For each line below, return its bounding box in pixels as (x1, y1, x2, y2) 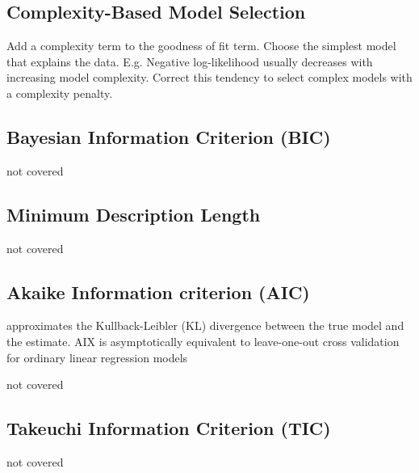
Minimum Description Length (6, 201, 261, 226)
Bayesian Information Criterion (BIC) (6, 124, 331, 149)
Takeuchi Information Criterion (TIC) (6, 416, 331, 441)
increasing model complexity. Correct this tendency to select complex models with (6, 69, 413, 86)
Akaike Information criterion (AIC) (6, 279, 310, 304)
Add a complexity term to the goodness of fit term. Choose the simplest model (6, 37, 396, 54)
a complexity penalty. (6, 84, 113, 101)
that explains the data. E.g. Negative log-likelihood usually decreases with (6, 53, 373, 70)
